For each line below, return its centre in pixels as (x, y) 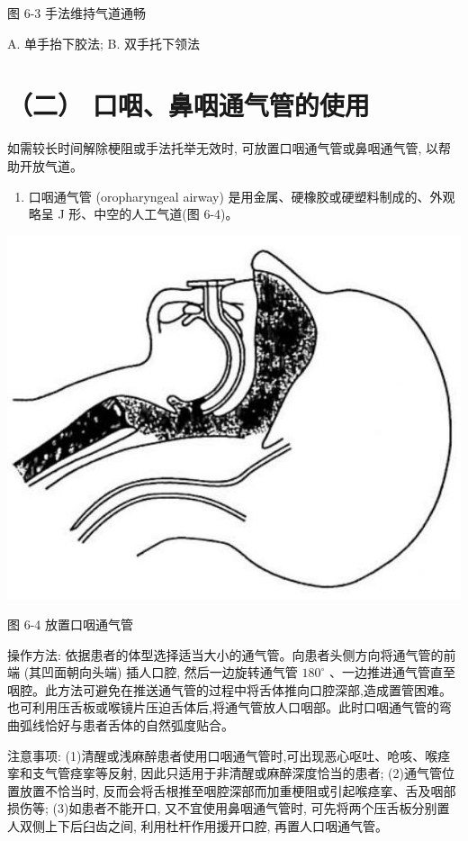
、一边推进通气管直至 (392, 672)
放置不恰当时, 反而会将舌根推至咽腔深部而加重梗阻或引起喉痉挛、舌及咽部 (238, 790)
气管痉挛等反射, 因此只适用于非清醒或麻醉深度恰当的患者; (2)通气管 (243, 773)
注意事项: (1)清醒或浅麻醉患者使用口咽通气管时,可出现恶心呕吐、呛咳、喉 (223, 755)
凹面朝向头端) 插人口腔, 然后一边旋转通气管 (170, 672)
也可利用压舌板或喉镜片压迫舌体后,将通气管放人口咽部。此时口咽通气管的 (223, 707)
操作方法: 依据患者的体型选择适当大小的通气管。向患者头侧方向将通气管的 (225, 654)
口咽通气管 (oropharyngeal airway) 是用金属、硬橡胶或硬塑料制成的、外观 (242, 196)
